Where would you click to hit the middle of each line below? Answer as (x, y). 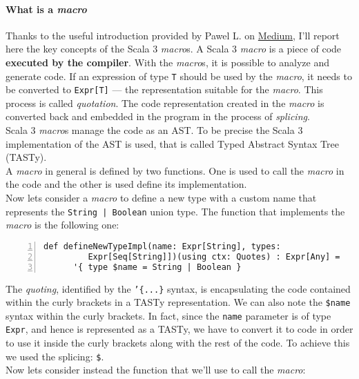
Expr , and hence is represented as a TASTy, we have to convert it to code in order (179, 329)
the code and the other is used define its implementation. (126, 184)
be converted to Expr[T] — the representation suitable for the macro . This (164, 89)
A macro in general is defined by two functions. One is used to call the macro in (175, 170)
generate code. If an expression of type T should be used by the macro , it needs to (179, 76)
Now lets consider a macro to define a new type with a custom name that (161, 198)
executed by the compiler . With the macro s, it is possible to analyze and (167, 62)
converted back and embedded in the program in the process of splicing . (158, 116)
